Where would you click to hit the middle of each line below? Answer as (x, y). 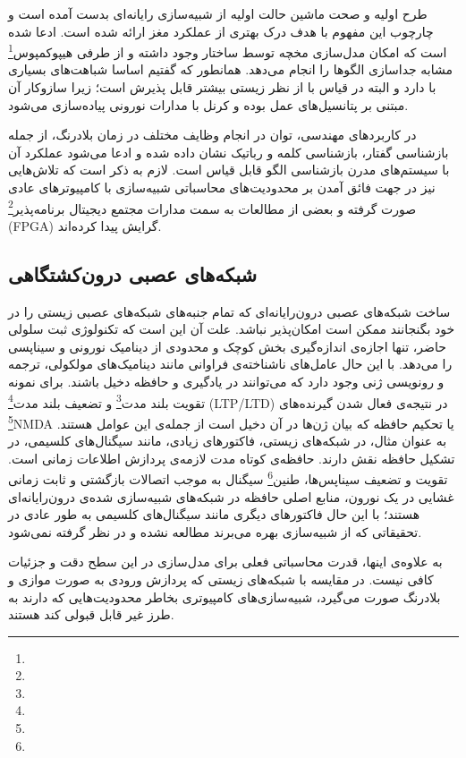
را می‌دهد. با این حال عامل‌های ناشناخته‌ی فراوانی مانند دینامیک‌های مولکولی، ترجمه (230, 364)
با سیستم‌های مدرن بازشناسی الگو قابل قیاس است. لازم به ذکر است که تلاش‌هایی (229, 170)
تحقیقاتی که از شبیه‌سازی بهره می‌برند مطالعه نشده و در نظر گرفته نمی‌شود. (215, 531)
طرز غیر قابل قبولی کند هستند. (91, 614)
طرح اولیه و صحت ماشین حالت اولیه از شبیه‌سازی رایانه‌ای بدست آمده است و (218, 13)
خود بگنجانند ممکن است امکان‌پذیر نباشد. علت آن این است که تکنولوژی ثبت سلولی (232, 329)
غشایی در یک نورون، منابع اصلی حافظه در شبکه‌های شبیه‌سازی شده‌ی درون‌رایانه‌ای (231, 496)
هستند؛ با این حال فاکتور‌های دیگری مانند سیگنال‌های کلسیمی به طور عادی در (214, 514)
